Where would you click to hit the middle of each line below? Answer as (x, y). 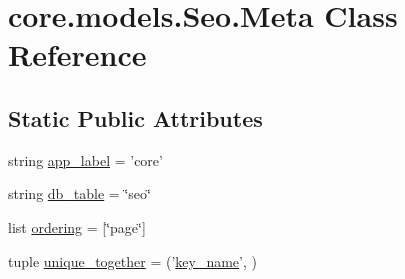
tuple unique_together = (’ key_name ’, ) (132, 260)
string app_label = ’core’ (85, 159)
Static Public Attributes (135, 117)
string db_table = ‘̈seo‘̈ (79, 193)
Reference (77, 54)
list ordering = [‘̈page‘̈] (77, 226)
